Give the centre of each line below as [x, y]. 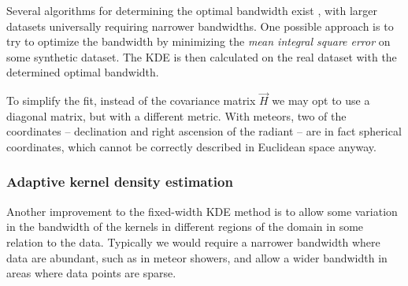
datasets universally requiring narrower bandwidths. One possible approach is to [200, 26]
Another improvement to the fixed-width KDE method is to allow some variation [202, 211]
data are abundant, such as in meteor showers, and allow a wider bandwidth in [197, 257]
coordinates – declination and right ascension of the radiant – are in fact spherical [204, 131]
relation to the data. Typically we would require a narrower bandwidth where [193, 241]
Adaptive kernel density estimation [120, 182]
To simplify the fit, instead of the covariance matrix [131, 100]
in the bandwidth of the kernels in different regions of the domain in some [185, 227]
